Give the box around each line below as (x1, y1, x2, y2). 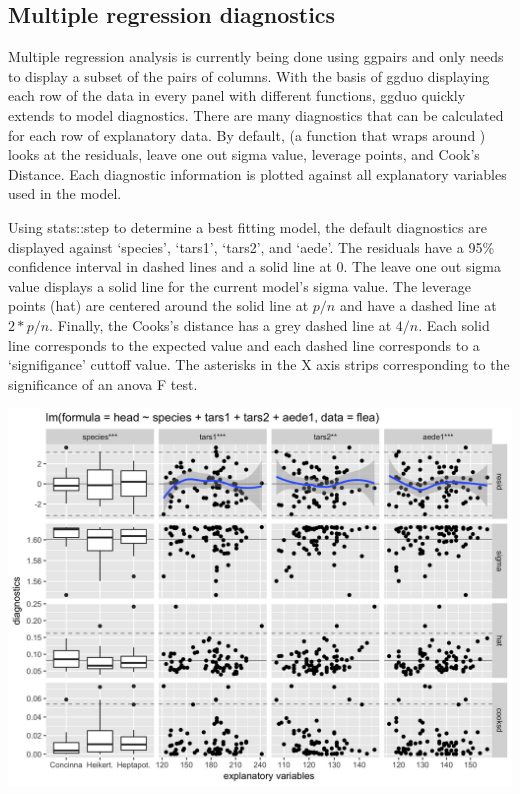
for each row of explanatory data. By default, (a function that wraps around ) (8, 124, 486, 145)
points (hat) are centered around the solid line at (8, 295, 309, 316)
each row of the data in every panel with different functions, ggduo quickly (8, 85, 466, 106)
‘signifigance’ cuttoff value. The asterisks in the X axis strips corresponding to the (8, 354, 510, 375)
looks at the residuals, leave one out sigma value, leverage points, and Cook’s (8, 144, 480, 165)
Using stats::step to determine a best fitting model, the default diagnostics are (8, 216, 487, 237)
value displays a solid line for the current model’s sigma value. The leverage (8, 275, 471, 296)
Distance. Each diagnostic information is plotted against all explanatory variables (8, 163, 507, 184)
